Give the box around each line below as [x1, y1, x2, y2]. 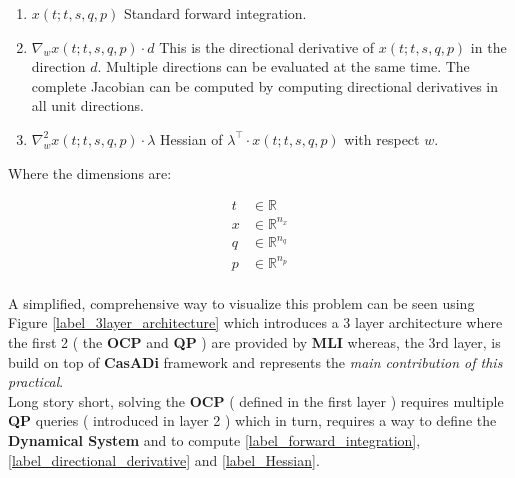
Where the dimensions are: [8, 162, 172, 183]
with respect [344, 128, 420, 149]
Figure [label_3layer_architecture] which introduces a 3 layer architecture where [8, 312, 503, 333]
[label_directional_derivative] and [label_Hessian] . [8, 449, 320, 470]
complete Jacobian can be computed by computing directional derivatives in [31, 75, 499, 96]
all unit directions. [31, 95, 144, 116]
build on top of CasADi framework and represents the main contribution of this [8, 351, 503, 372]
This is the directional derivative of [159, 36, 375, 57]
